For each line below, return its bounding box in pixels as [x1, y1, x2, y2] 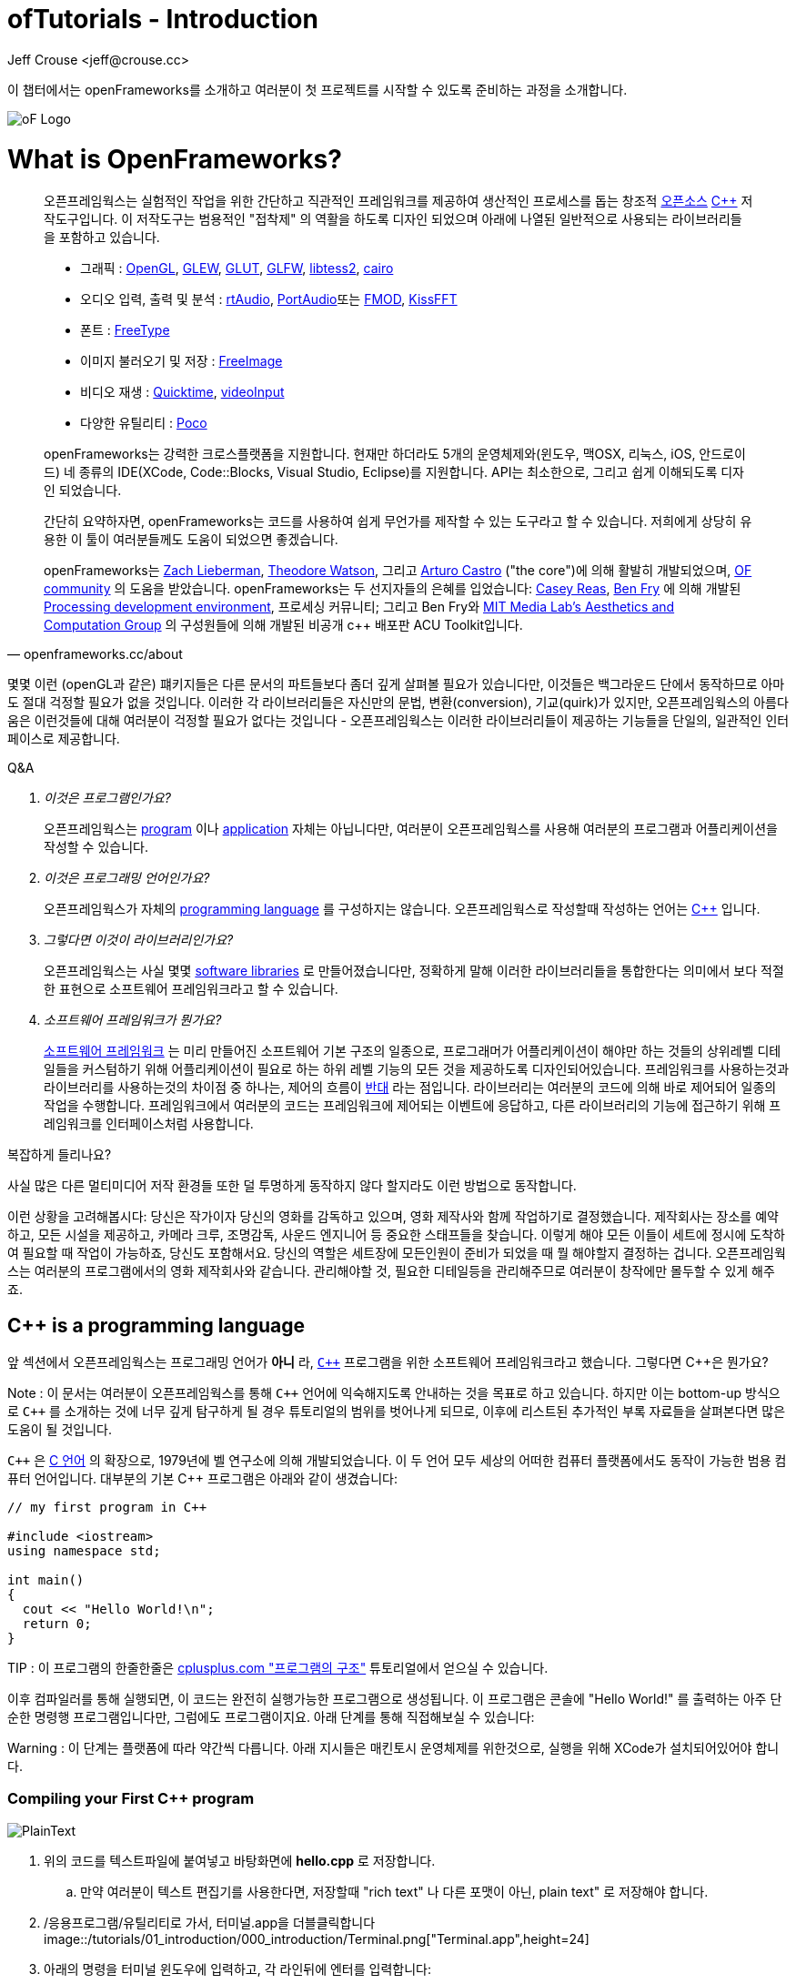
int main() [7, 1573, 85, 1588]
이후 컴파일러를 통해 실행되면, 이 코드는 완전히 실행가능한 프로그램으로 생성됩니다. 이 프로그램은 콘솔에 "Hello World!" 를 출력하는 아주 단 [7, 1691, 782, 1707]
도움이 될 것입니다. [7, 1422, 112, 1438]
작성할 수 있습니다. [44, 839, 148, 855]
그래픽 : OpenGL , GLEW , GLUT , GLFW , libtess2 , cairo [80, 260, 394, 277]
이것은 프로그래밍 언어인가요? [44, 870, 210, 886]
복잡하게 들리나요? [7, 1147, 112, 1163]
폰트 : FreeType [80, 322, 170, 339]
